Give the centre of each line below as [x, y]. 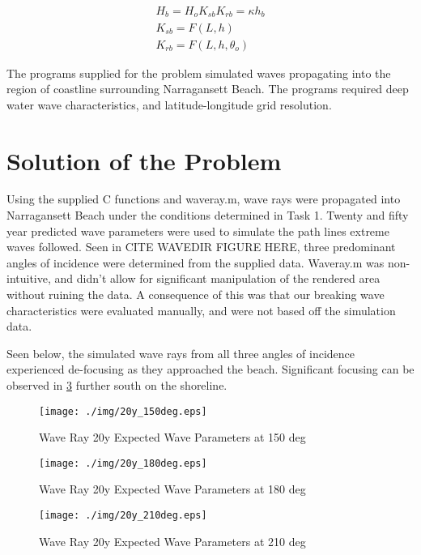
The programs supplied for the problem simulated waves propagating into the [199, 73]
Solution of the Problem [144, 160]
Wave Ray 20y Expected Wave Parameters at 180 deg [172, 489]
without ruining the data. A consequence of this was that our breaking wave [196, 295]
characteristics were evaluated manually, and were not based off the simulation [201, 310]
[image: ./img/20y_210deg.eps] [123, 516]
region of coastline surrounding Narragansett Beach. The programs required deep [208, 89]
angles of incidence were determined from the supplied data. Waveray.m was [196, 262]
